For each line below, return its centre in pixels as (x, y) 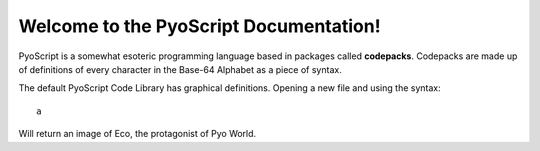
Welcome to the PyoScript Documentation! (199, 26)
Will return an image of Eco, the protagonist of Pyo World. (137, 134)
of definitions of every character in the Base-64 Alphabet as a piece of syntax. (180, 69)
